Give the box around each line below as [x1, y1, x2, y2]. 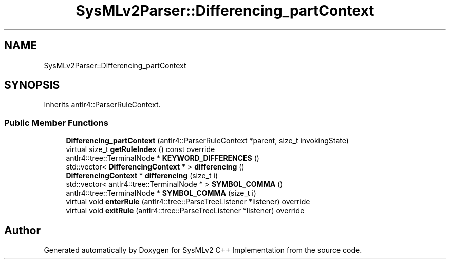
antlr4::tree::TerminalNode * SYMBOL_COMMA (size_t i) [66, 189, 256, 198]
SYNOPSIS [4, 79, 60, 92]
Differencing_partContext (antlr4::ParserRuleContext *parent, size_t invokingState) [66, 136, 349, 145]
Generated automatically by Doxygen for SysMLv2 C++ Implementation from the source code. [44, 246, 362, 255]
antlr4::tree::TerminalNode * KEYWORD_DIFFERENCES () [66, 154, 259, 163]
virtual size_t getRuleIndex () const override [66, 145, 215, 154]
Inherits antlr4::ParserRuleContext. [44, 100, 161, 109]
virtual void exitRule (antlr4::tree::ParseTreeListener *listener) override [66, 206, 305, 215]
